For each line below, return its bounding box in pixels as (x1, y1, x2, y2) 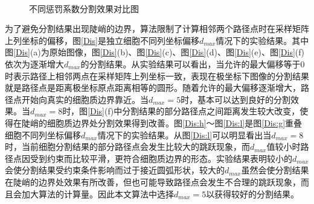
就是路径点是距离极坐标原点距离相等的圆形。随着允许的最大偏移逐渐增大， (5, 81, 301, 94)
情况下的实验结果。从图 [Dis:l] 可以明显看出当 (97, 128, 272, 141)
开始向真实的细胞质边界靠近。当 (21, 93, 149, 105)
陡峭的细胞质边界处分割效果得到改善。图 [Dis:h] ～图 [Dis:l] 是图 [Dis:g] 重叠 (21, 116, 303, 129)
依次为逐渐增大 (5, 57, 64, 70)
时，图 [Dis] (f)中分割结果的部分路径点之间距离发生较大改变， (62, 105, 300, 117)
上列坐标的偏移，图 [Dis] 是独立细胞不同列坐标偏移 (5, 34, 199, 46)
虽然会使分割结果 (241, 164, 309, 176)
